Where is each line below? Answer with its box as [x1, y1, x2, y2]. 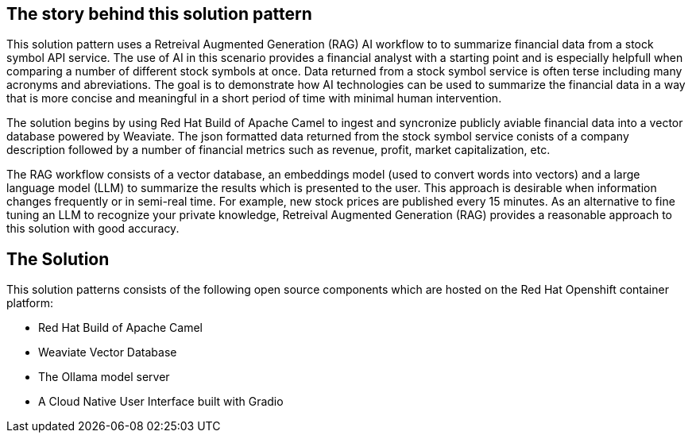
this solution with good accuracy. [6, 221, 180, 236]
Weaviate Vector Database [38, 345, 177, 360]
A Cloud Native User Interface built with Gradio [38, 395, 284, 409]
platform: [6, 296, 54, 310]
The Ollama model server [38, 370, 170, 384]
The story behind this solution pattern [6, 4, 312, 24]
